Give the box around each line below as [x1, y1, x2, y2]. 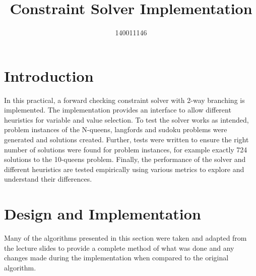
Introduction [4, 65, 94, 86]
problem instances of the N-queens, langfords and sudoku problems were [4, 124, 227, 135]
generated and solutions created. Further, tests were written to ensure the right [4, 134, 249, 145]
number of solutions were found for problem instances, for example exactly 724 [4, 144, 247, 154]
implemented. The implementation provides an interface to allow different [4, 104, 231, 115]
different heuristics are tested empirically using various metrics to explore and [4, 163, 244, 174]
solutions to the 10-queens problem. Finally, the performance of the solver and [4, 154, 246, 164]
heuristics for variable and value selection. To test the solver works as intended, [4, 114, 249, 125]
